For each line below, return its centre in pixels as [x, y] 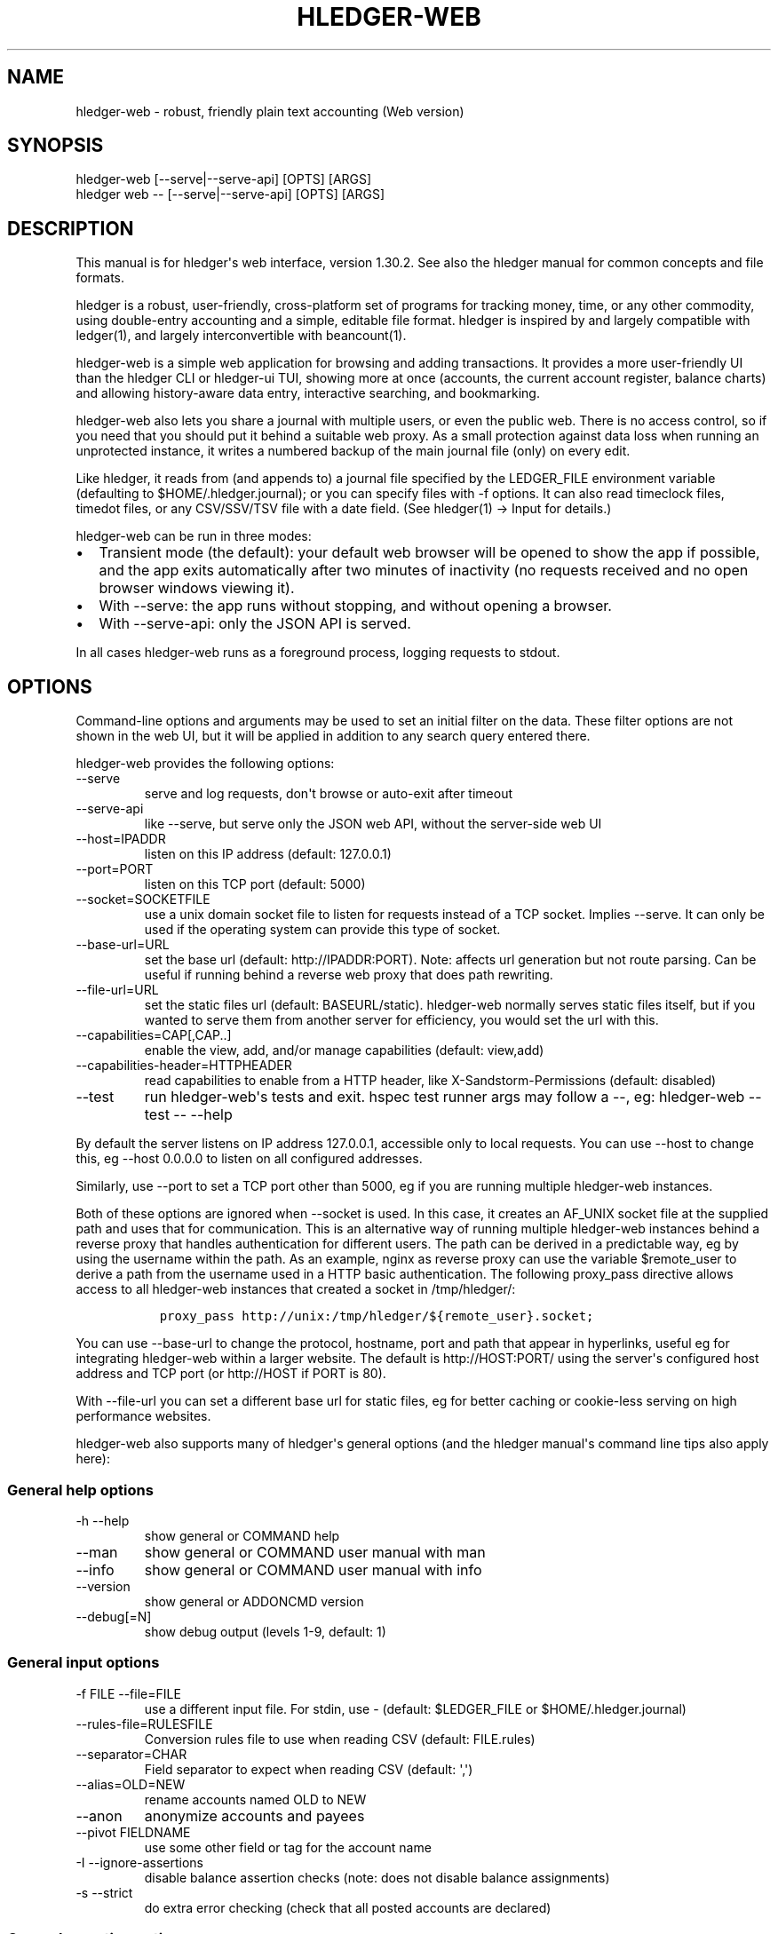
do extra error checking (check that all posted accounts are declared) [348, 1907]
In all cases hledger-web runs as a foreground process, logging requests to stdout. [318, 653]
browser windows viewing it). [197, 588]
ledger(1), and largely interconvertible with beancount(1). [241, 336]
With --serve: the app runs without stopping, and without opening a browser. [355, 606]
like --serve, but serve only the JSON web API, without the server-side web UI [373, 824]
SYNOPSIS [56, 146]
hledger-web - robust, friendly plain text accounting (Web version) [270, 111]
